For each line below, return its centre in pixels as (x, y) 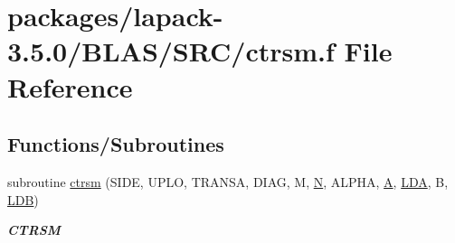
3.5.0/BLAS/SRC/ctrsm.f (171, 51)
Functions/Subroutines (116, 144)
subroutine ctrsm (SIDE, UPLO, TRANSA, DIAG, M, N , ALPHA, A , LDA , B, (228, 181)
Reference (70, 86)
